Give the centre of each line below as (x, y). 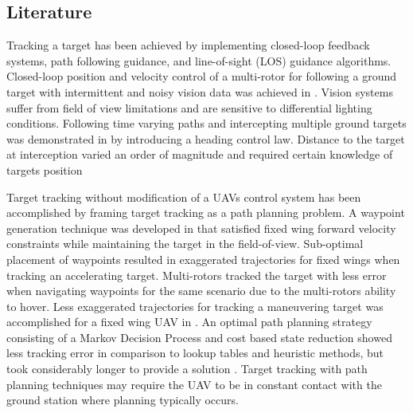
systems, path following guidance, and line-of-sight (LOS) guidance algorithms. (199, 60)
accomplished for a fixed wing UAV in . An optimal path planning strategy (189, 322)
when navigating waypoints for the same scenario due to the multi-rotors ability (201, 291)
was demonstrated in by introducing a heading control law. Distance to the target (206, 138)
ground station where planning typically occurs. (123, 400)
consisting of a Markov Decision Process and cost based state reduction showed (199, 337)
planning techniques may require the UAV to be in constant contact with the (194, 384)
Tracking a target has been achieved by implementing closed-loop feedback (188, 45)
